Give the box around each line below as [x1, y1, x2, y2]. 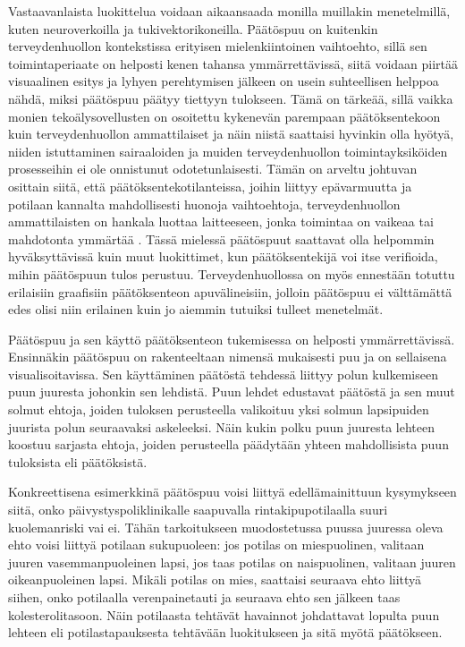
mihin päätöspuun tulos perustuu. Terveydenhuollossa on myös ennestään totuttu [8, 264, 455, 283]
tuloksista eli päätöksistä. [8, 452, 148, 471]
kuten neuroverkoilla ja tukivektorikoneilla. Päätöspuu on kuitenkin [8, 19, 378, 38]
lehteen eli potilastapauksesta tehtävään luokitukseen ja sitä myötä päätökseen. [8, 623, 443, 642]
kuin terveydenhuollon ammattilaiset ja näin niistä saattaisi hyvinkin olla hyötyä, [8, 124, 454, 143]
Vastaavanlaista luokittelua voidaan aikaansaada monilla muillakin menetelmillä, [8, 2, 451, 20]
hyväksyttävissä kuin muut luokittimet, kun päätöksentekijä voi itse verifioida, [8, 247, 438, 266]
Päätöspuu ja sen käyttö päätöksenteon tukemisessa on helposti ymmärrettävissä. [8, 329, 455, 348]
